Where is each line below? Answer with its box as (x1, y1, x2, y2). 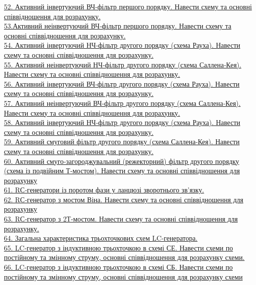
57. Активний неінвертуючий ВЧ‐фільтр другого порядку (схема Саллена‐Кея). (4, 97, 241, 108)
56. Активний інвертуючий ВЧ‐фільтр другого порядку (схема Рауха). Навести (4, 78, 240, 89)
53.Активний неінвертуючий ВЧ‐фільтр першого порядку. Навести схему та (4, 21, 231, 31)
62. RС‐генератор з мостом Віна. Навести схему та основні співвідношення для (4, 194, 244, 204)
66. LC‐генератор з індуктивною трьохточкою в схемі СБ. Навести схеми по (4, 262, 233, 272)
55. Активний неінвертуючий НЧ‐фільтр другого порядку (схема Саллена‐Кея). (4, 59, 242, 69)
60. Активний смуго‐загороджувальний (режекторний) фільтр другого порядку (4, 156, 239, 166)
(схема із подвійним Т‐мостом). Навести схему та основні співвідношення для (4, 165, 240, 176)
